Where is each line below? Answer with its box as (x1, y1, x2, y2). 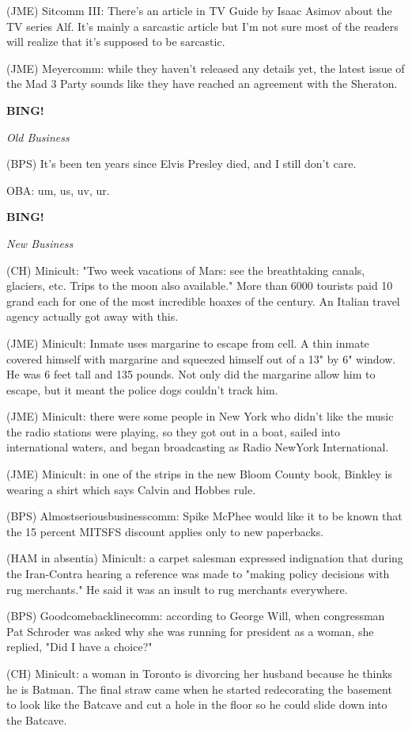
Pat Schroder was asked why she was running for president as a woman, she (6, 622, 374, 639)
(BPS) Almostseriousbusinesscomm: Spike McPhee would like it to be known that (6, 508, 403, 524)
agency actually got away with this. (6, 308, 179, 325)
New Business (6, 234, 74, 251)
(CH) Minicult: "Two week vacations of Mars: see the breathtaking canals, (6, 261, 365, 278)
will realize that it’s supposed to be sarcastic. (6, 33, 225, 50)
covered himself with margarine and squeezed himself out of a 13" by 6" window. (6, 350, 396, 367)
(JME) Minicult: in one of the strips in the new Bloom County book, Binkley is (6, 466, 392, 482)
